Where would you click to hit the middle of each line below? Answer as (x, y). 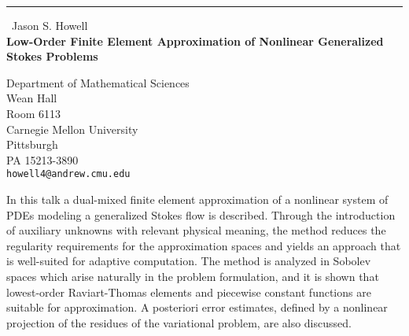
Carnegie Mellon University (72, 129)
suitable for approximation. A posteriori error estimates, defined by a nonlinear (197, 307)
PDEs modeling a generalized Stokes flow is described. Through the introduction (201, 214)
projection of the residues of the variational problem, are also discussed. (179, 322)
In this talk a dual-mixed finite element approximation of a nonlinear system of (197, 199)
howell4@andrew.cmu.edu (68, 174)
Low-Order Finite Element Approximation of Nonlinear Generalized (195, 41)
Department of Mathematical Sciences (98, 82)
